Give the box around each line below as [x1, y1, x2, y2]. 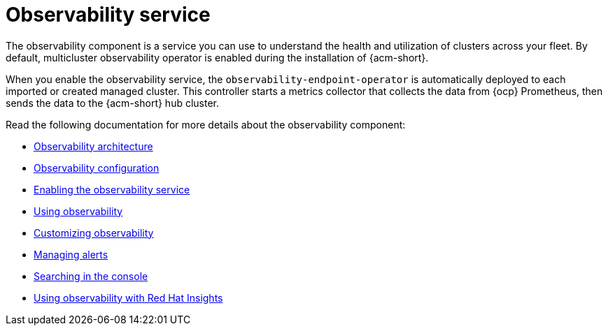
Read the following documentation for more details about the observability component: [6, 118, 406, 131]
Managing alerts [34, 248, 108, 260]
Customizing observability [34, 226, 154, 239]
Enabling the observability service [34, 183, 190, 196]
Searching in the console [34, 270, 148, 282]
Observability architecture [34, 140, 153, 152]
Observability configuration [34, 161, 160, 174]
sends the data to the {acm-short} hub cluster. [6, 96, 220, 109]
